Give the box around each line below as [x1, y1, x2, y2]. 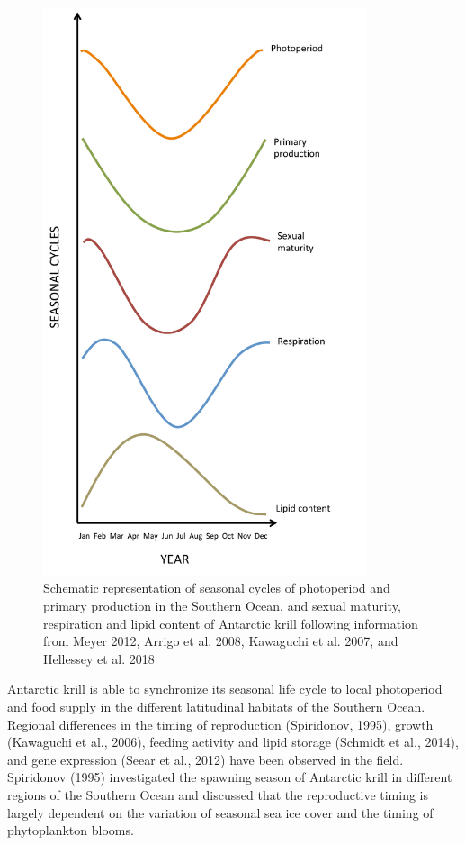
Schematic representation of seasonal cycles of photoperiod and [43, 578, 390, 597]
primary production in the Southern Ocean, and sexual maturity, [43, 596, 401, 615]
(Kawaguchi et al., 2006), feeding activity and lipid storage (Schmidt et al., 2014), [7, 732, 459, 751]
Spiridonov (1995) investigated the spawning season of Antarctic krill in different [7, 768, 452, 786]
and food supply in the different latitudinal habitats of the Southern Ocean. [7, 696, 425, 715]
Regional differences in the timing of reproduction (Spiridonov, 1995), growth [7, 714, 434, 733]
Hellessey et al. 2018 [43, 649, 155, 668]
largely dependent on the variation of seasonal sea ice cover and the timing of [7, 803, 434, 822]
